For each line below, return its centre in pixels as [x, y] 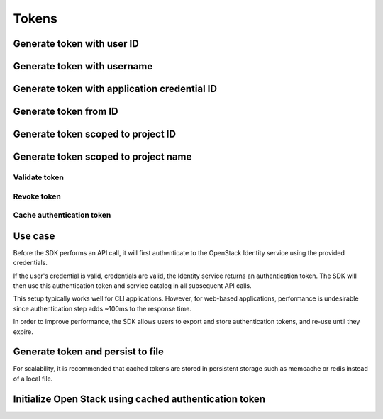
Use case [34, 236]
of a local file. [33, 379]
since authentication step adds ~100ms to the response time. [102, 308]
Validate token [38, 177]
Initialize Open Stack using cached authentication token [139, 399]
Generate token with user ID [76, 44]
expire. [23, 331]
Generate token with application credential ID [115, 89]
